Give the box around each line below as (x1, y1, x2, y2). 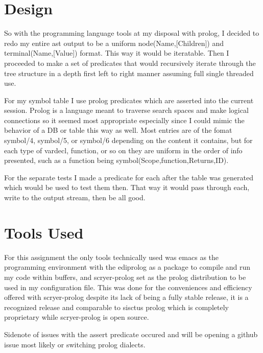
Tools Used (4, 222, 84, 243)
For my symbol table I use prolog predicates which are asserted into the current (4, 95, 254, 105)
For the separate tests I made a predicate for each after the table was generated (4, 172, 253, 182)
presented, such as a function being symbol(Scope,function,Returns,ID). (4, 155, 229, 166)
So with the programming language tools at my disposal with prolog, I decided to (4, 28, 259, 38)
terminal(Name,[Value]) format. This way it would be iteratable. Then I (4, 48, 229, 58)
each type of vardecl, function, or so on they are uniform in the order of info (4, 145, 243, 155)
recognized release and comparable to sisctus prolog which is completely (4, 301, 229, 312)
